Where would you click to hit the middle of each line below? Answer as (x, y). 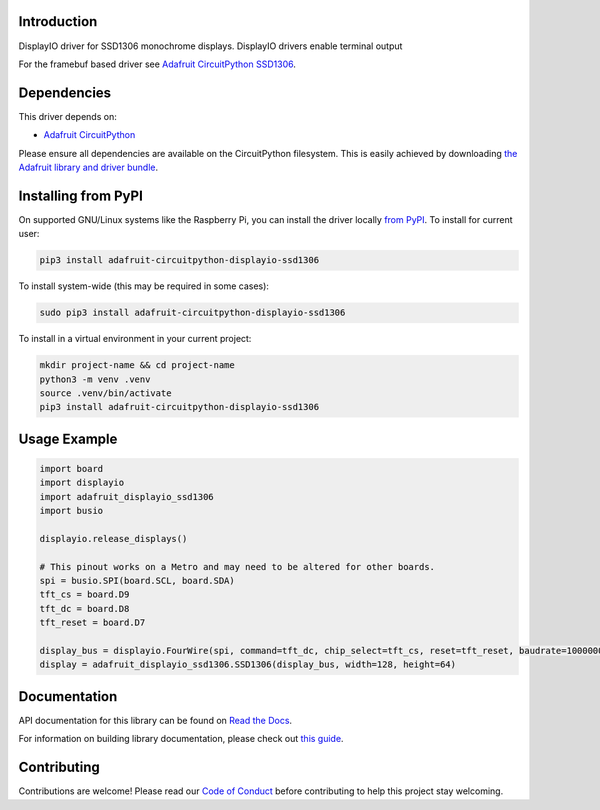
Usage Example (68, 438)
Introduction (58, 21)
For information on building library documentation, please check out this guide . (181, 739)
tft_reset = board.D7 (92, 623)
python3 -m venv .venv (95, 379)
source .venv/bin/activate (105, 393)
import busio (71, 511)
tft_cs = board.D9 (84, 594)
